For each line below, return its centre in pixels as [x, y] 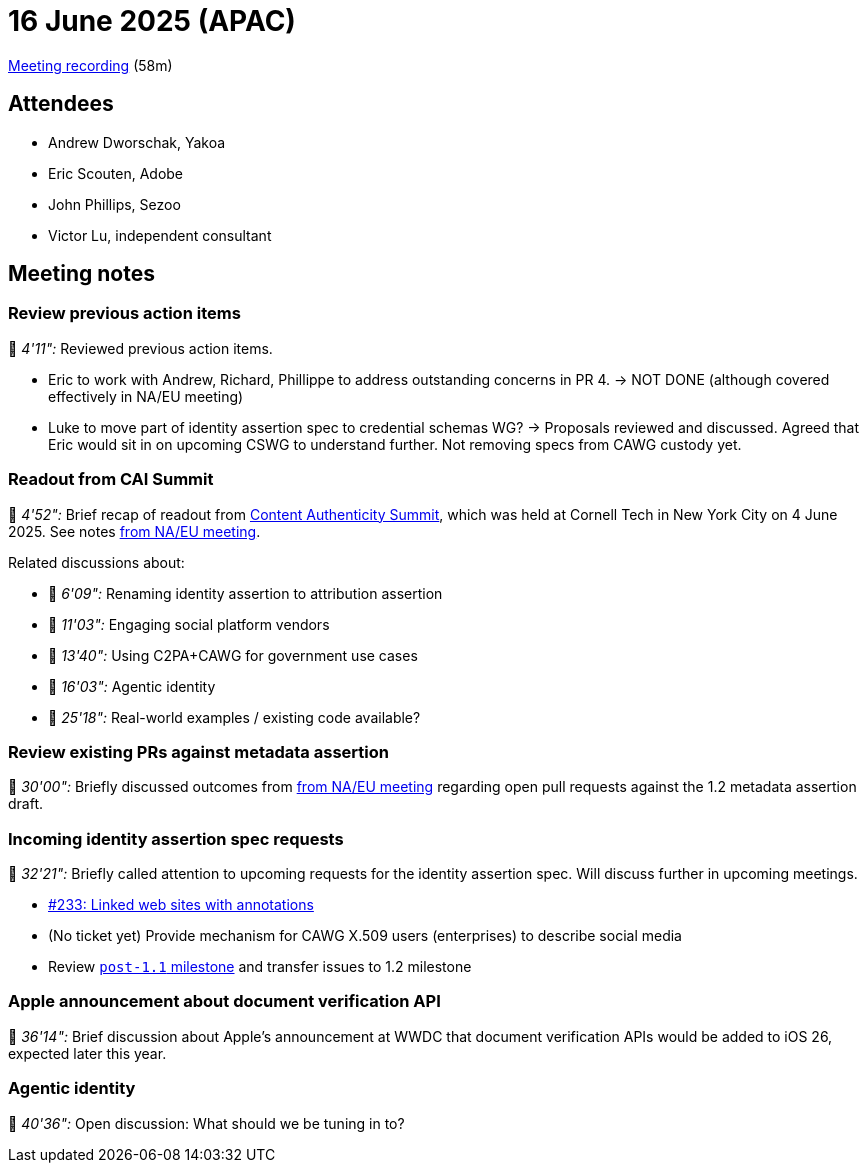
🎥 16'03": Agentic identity [132, 686]
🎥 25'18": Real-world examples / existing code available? [234, 717]
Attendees [61, 104]
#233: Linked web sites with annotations [181, 905]
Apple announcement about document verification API [224, 1001]
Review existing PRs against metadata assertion [198, 751]
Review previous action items [124, 313]
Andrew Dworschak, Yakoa [137, 142]
